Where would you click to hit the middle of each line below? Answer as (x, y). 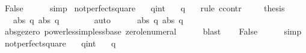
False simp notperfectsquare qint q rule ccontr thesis (145, 8)
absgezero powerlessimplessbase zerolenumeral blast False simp (153, 31)
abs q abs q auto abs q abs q (98, 19)
